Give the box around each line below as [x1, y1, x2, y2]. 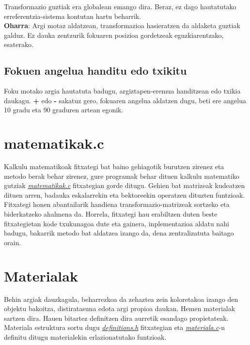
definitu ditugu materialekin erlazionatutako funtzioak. [4, 331, 167, 342]
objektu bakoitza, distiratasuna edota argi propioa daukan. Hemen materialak [4, 303, 235, 314]
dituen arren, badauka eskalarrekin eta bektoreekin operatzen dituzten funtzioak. [4, 189, 245, 200]
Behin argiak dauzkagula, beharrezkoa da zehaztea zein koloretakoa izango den [4, 294, 238, 304]
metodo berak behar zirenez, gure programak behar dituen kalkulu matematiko [4, 171, 239, 181]
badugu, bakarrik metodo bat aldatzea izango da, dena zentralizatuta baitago [4, 228, 234, 238]
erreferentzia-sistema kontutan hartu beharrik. [4, 11, 141, 21]
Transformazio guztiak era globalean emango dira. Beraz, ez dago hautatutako [4, 1, 236, 11]
